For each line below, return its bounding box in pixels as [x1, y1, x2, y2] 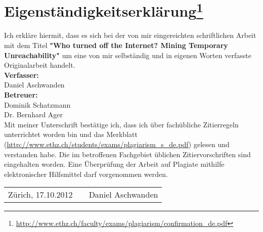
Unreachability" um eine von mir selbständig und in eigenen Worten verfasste [4, 50, 251, 60]
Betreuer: [4, 89, 38, 100]
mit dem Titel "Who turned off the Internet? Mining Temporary [4, 40, 228, 51]
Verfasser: [4, 69, 39, 80]
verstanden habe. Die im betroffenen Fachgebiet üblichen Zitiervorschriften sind [4, 149, 251, 159]
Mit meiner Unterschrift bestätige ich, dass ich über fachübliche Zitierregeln [4, 119, 239, 129]
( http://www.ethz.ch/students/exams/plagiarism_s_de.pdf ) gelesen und [4, 138, 230, 149]
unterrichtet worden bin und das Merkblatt [4, 129, 138, 140]
